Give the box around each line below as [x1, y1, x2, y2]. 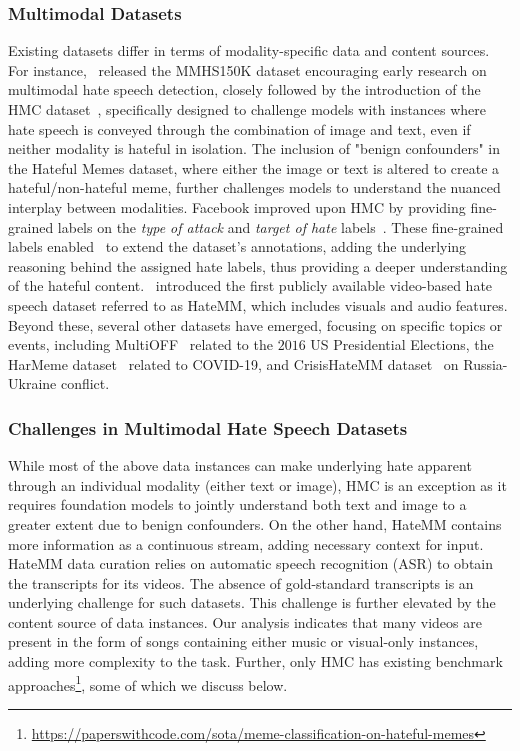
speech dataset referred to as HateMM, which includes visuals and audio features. [8, 294, 508, 315]
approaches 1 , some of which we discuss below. [8, 671, 288, 695]
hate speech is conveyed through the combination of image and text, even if [8, 118, 471, 139]
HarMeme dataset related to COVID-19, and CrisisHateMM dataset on [8, 353, 459, 374]
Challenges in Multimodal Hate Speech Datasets [8, 415, 408, 440]
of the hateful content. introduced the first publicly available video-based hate [8, 275, 493, 296]
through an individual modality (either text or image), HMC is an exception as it [8, 474, 507, 495]
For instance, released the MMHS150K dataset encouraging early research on [8, 59, 487, 80]
